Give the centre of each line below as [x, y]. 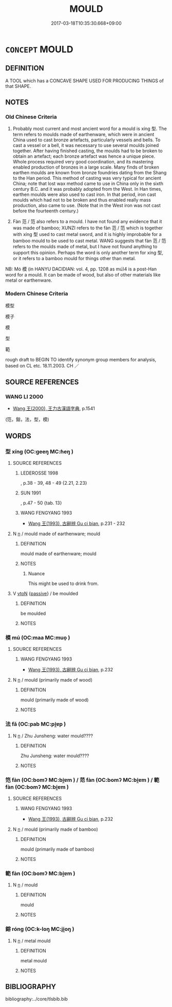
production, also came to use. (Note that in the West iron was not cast [87, 206]
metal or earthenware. [29, 280]
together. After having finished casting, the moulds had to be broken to [88, 151]
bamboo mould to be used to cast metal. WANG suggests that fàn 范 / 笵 [89, 241]
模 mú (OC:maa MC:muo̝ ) [38, 638]
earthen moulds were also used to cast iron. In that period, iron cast [84, 195]
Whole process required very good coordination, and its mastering [83, 162]
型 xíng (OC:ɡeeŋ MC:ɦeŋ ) [39, 451]
